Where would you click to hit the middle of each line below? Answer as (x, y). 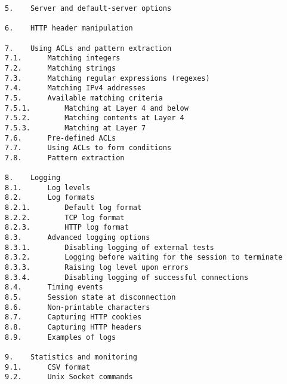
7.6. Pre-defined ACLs (61, 138)
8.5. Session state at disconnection (90, 298)
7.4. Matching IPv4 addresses (75, 88)
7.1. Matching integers (63, 58)
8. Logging (33, 178)
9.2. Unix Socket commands (69, 377)
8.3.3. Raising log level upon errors (97, 268)
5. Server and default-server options (88, 8)
